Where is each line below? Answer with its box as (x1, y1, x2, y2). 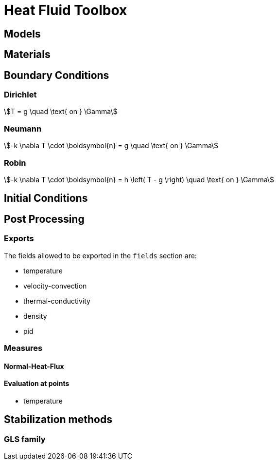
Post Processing (4, 213, 85, 225)
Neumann (4, 123, 42, 134)
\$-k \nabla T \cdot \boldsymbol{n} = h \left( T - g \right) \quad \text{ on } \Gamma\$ (4, 175, 274, 184)
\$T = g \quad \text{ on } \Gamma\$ (4, 107, 118, 116)
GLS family (4, 434, 46, 444)
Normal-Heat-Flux (4, 362, 64, 370)
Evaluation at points (4, 379, 69, 388)
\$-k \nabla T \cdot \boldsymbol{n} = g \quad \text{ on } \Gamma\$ (4, 141, 219, 150)
